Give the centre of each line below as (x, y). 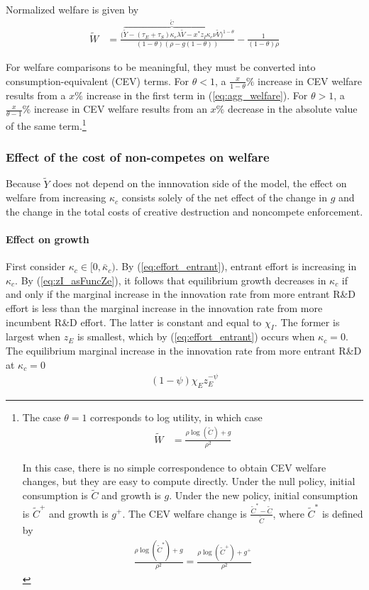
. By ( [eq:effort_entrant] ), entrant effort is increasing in (236, 266)
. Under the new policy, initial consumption (264, 495)
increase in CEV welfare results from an (120, 109)
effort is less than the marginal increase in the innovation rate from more (164, 307)
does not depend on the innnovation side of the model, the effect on (200, 183)
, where (288, 513)
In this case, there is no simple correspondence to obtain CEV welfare (174, 467)
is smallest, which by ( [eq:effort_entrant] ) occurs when (196, 336)
